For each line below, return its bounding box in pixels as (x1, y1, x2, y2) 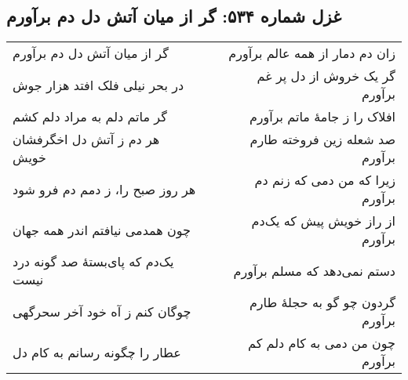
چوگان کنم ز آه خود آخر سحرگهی (13, 302, 191, 320)
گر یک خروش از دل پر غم (257, 67, 395, 85)
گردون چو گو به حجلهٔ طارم (249, 293, 395, 312)
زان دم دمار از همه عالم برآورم (228, 44, 395, 63)
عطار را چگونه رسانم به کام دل (13, 342, 181, 361)
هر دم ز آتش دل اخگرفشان (13, 130, 160, 149)
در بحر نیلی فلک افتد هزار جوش (13, 75, 184, 94)
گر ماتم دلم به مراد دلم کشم (13, 107, 167, 126)
